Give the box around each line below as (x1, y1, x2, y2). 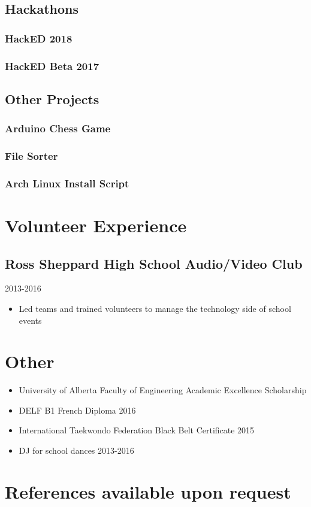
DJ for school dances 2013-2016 (19, 444, 134, 457)
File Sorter (5, 148, 58, 163)
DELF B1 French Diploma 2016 (19, 403, 136, 416)
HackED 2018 (5, 31, 73, 45)
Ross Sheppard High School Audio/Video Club (5, 254, 303, 272)
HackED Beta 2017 (5, 58, 99, 73)
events (19, 314, 42, 326)
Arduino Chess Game (5, 121, 111, 136)
